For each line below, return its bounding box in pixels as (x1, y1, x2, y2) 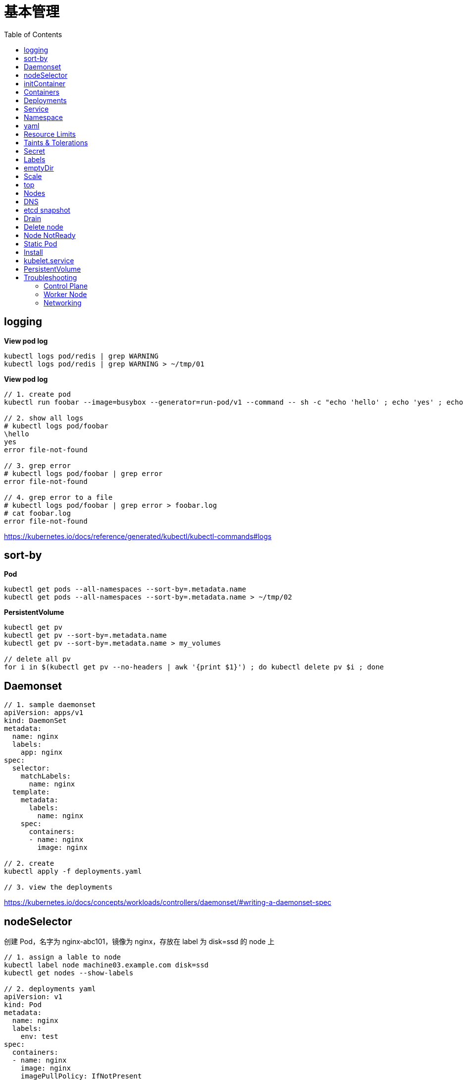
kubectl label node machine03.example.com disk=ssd (4, 961, 209, 969)
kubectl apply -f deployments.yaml (4, 867, 142, 876)
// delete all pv (4, 655, 71, 663)
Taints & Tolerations (24, 138, 88, 147)
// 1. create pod (4, 390, 71, 398)
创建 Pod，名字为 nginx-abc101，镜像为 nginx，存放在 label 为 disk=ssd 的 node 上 (4, 937, 275, 946)
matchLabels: (20, 772, 71, 780)
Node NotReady (24, 231, 76, 240)
